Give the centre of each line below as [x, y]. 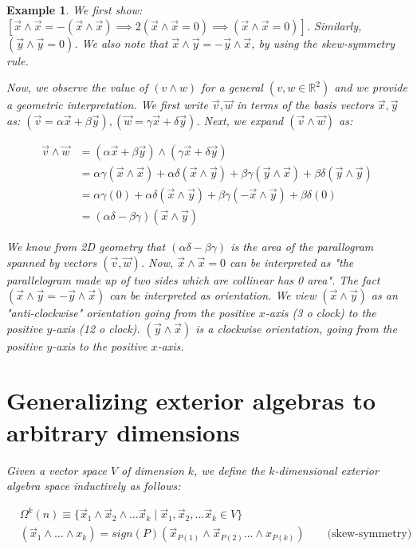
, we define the [230, 470]
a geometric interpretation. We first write [107, 105]
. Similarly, [334, 25]
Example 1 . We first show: [75, 10]
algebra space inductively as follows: [94, 486]
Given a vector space [57, 470]
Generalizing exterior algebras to [191, 400]
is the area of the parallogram [302, 246]
